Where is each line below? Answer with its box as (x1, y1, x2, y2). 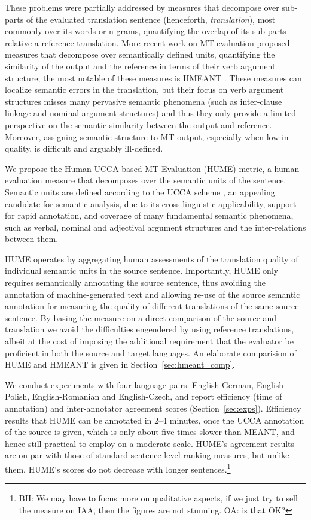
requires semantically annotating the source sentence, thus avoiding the (5, 276, 266, 289)
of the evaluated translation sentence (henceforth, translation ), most (26, 13, 276, 25)
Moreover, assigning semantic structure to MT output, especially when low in (5, 130, 289, 143)
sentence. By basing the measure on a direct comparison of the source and (5, 311, 277, 324)
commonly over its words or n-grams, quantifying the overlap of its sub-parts (5, 25, 286, 37)
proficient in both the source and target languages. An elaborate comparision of (5, 346, 297, 359)
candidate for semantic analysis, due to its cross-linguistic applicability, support (5, 197, 297, 210)
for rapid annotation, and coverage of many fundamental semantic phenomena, (5, 209, 294, 222)
